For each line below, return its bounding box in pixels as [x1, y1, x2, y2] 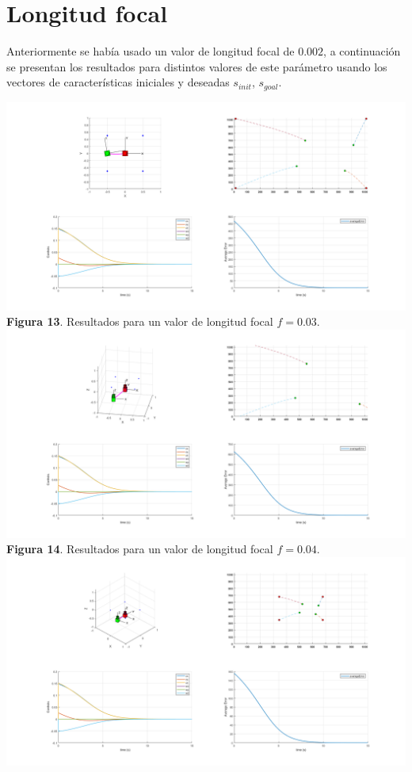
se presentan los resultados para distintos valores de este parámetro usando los [6, 58, 387, 75]
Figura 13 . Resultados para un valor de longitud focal [6, 313, 273, 330]
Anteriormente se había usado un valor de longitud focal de [6, 43, 295, 59]
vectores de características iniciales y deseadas [6, 74, 230, 90]
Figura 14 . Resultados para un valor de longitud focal [6, 541, 273, 557]
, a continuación [323, 43, 401, 59]
